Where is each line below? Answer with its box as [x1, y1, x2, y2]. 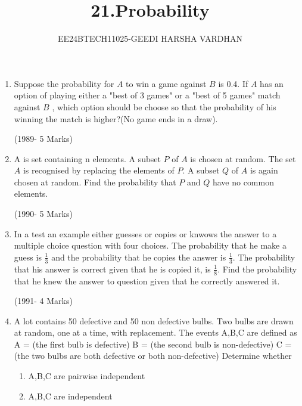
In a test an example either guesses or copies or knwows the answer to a [14, 227, 277, 240]
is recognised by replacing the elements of [23, 164, 175, 176]
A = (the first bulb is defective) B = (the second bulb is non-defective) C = [14, 337, 292, 350]
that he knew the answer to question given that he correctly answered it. [14, 274, 280, 287]
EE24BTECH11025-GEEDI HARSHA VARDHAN [57, 32, 243, 45]
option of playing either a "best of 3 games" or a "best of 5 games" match [14, 89, 281, 101]
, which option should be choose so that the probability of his [52, 100, 276, 113]
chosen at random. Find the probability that [14, 175, 176, 188]
